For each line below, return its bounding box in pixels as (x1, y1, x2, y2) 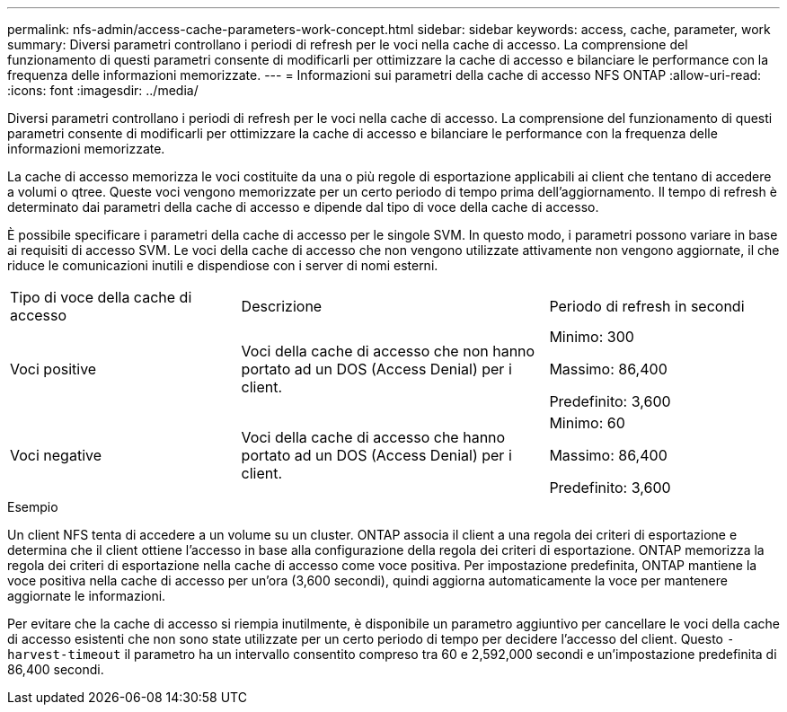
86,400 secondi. (7, 662, 104, 677)
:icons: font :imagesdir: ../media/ (7, 83, 199, 98)
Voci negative (10, 446, 102, 464)
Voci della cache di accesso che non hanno (241, 342, 535, 360)
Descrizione (241, 297, 323, 315)
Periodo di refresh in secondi (549, 297, 745, 315)
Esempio (7, 499, 58, 514)
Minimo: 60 (549, 414, 625, 432)
